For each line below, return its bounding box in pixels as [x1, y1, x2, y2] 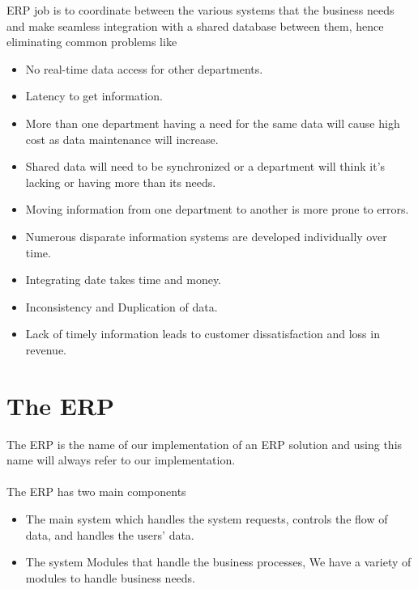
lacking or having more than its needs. [25, 173, 216, 190]
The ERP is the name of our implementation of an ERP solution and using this [6, 435, 403, 452]
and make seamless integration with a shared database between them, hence [6, 17, 384, 34]
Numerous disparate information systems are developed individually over [25, 227, 387, 244]
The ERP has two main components [6, 483, 186, 500]
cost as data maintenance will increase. [25, 130, 219, 147]
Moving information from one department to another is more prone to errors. [25, 201, 409, 218]
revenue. [25, 341, 67, 358]
